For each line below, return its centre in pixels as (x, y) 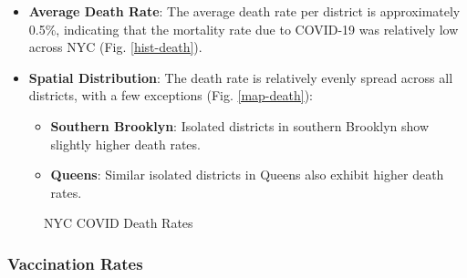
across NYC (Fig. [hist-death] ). (115, 47)
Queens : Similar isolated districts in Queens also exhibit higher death (247, 175)
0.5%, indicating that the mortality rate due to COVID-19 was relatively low (244, 29)
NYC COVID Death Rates (119, 223)
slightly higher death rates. (125, 144)
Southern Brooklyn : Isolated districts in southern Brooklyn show (240, 125)
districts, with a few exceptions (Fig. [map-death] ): (171, 95)
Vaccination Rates (75, 263)
